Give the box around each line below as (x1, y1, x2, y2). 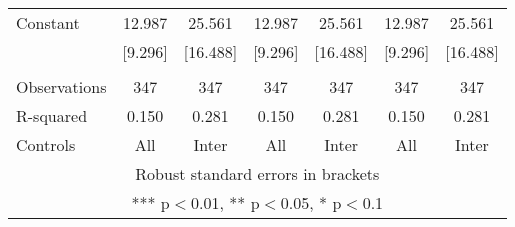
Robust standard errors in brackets (135, 162, 380, 185)
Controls (16, 133, 76, 156)
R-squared (16, 104, 88, 127)
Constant (16, 11, 80, 34)
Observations (16, 75, 107, 98)
